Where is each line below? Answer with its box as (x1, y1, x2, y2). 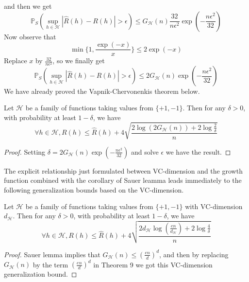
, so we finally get (52, 55, 105, 66)
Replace (4, 55, 27, 66)
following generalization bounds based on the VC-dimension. (4, 184, 184, 194)
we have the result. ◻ (166, 146, 231, 157)
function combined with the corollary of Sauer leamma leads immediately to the (4, 175, 242, 185)
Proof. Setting (4, 146, 46, 157)
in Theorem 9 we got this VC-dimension (93, 259, 213, 269)
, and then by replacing (159, 249, 229, 259)
